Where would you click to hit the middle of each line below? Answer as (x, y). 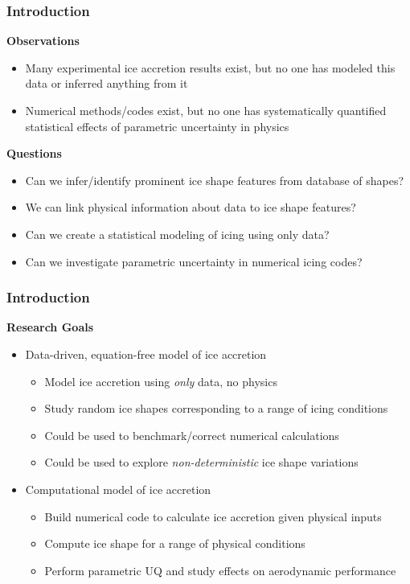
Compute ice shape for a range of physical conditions (175, 543)
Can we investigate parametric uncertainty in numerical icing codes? (194, 261)
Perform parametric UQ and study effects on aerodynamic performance (220, 570)
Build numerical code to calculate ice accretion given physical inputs (213, 516)
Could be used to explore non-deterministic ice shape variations (201, 462)
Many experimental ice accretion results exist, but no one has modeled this (210, 67)
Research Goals (50, 327)
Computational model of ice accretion (118, 489)
